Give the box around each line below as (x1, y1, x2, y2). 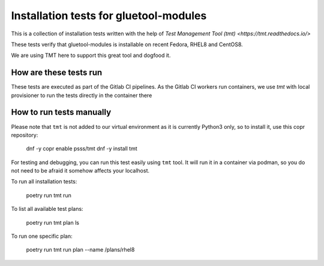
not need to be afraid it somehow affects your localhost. (11, 167, 150, 174)
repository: (11, 131, 38, 138)
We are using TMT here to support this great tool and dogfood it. (11, 52, 171, 59)
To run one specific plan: (11, 232, 73, 240)
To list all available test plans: (11, 205, 83, 213)
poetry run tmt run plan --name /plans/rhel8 (26, 246, 135, 253)
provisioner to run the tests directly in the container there (11, 92, 152, 99)
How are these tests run (11, 68, 103, 78)
